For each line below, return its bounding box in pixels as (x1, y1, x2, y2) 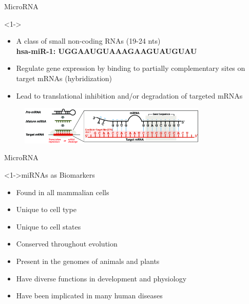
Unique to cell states (16, 221, 81, 232)
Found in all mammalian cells (16, 186, 109, 197)
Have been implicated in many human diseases (16, 290, 163, 301)
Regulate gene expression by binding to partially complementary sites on (16, 63, 245, 73)
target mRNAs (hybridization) (16, 72, 112, 83)
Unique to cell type (16, 204, 76, 215)
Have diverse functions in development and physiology (16, 273, 187, 283)
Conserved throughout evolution (16, 238, 118, 249)
